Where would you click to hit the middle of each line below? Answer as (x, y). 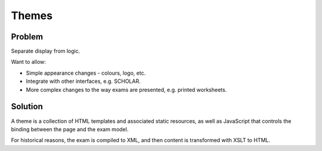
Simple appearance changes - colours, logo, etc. (86, 73)
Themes (32, 16)
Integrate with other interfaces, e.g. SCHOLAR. (83, 81)
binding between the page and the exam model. (70, 129)
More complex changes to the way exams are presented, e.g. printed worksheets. (126, 90)
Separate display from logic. (46, 51)
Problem (27, 37)
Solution (27, 107)
